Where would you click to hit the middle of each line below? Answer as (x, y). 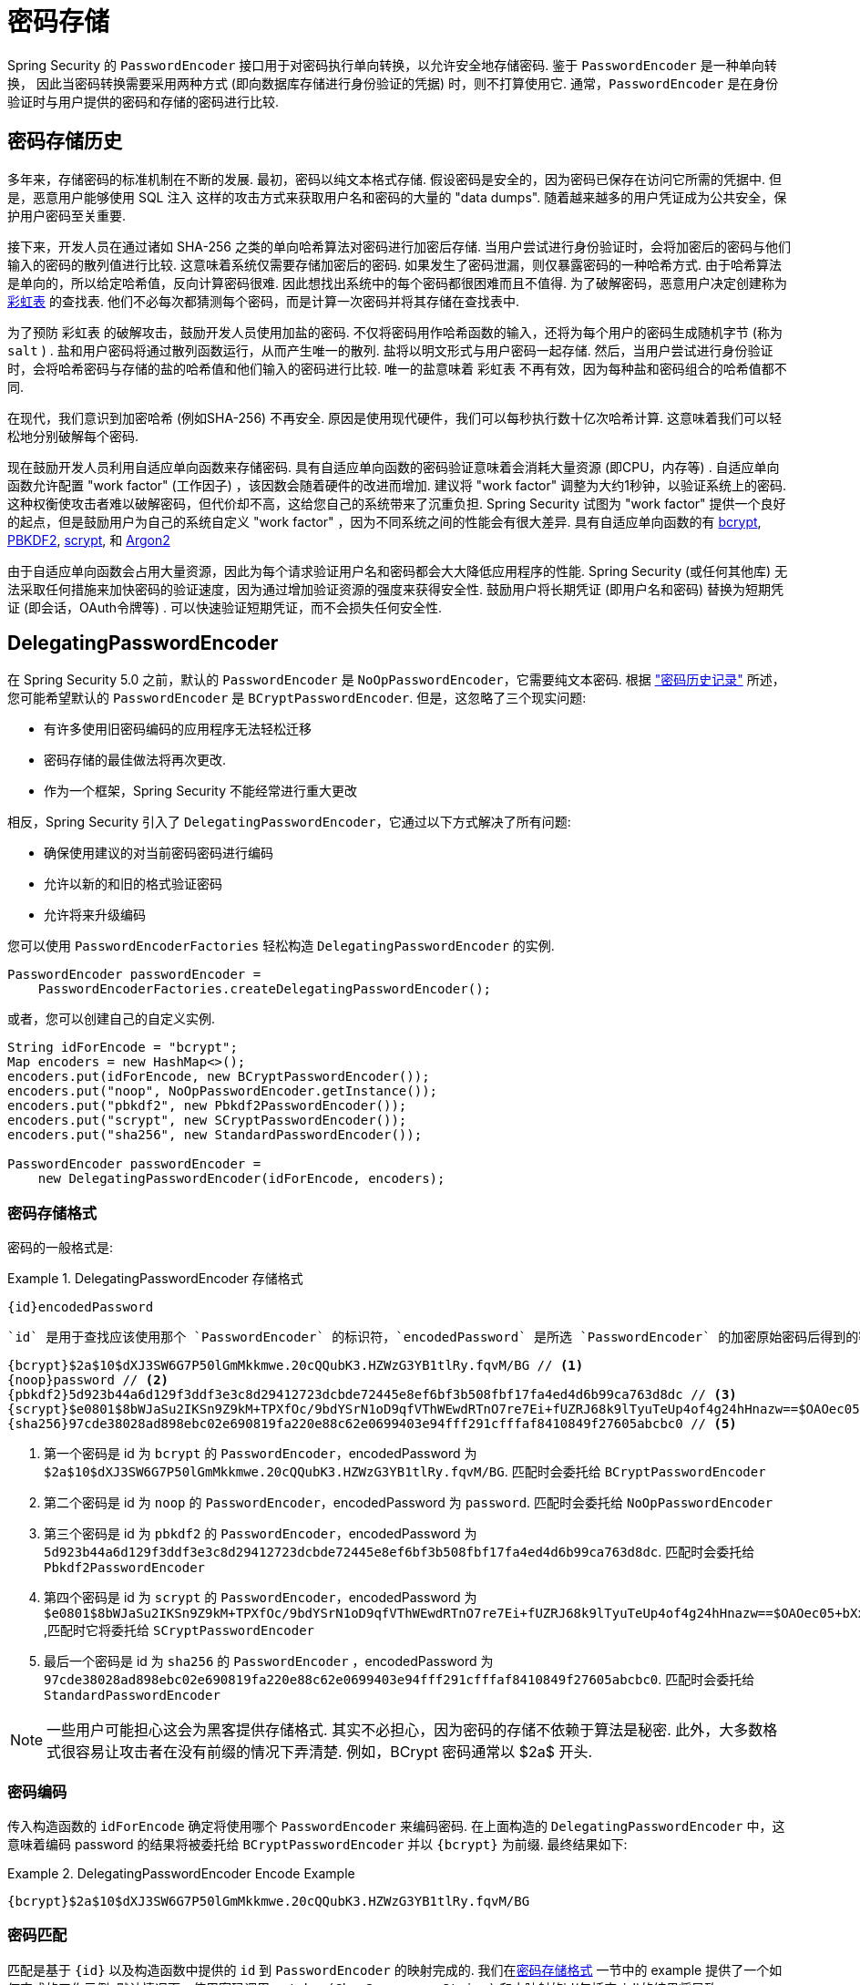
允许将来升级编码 (95, 915)
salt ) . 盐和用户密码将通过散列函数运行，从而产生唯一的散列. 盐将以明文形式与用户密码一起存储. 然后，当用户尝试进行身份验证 (390, 350)
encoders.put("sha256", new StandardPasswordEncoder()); (215, 1135)
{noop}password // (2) (88, 1380)
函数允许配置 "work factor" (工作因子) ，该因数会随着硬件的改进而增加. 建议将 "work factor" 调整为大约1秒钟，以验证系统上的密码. (397, 485)
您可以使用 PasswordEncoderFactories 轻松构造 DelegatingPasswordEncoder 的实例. (281, 946)
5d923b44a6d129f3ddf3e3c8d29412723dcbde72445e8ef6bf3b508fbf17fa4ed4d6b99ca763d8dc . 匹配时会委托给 (399, 1552)
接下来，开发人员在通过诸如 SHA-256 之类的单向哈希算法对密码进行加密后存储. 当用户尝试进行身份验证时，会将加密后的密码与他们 (399, 246)
